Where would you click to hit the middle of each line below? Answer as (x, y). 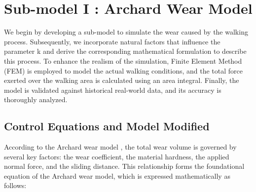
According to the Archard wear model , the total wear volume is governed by (120, 147)
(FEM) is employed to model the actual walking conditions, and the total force (123, 70)
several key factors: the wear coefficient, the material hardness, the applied (117, 156)
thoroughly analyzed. (36, 99)
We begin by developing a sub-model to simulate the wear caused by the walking (126, 32)
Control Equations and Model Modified (107, 126)
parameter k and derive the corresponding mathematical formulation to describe (125, 51)
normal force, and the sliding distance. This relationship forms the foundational (124, 166)
